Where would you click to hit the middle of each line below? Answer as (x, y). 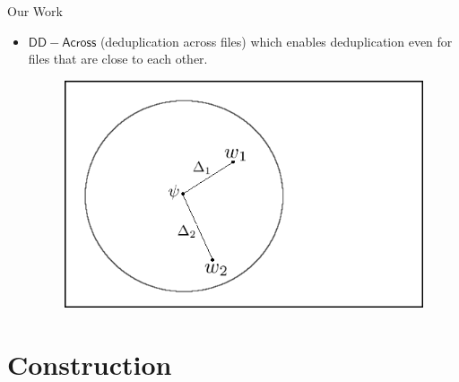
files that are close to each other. (118, 59)
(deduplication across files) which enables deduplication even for (276, 41)
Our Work (35, 11)
